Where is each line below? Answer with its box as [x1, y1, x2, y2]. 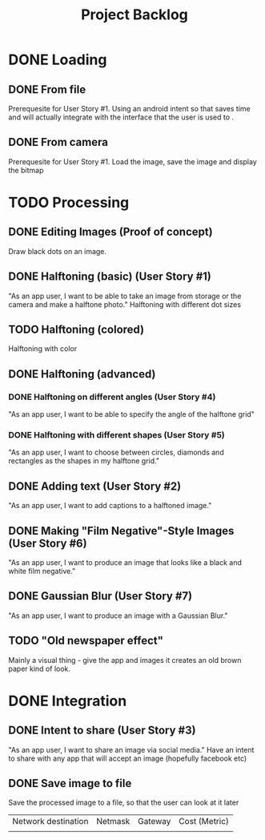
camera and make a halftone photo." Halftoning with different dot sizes [8, 299, 242, 309]
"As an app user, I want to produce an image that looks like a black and [8, 558, 243, 567]
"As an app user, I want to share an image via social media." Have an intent [8, 745, 255, 754]
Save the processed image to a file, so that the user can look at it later [8, 798, 239, 807]
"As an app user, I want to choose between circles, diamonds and [8, 447, 224, 458]
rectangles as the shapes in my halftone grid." [8, 456, 160, 466]
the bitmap [8, 165, 44, 175]
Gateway [137, 816, 171, 827]
